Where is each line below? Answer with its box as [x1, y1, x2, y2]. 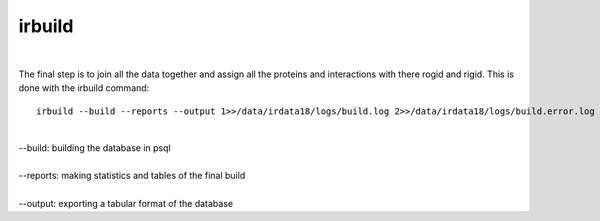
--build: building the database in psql [18, 141, 171, 154]
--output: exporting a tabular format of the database [18, 198, 234, 210]
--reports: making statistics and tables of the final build [18, 170, 246, 182]
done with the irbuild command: [18, 82, 150, 94]
